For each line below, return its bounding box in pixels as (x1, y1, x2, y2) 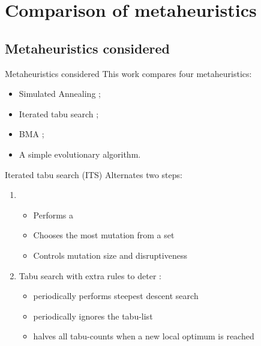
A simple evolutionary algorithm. (19, 147, 141, 160)
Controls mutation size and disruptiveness (33, 249, 187, 261)
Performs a (33, 208, 74, 221)
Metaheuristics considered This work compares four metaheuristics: (5, 67, 252, 79)
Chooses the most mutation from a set (33, 229, 175, 241)
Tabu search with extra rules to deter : (19, 269, 161, 282)
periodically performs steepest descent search (33, 289, 199, 302)
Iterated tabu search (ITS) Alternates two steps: (5, 168, 182, 181)
